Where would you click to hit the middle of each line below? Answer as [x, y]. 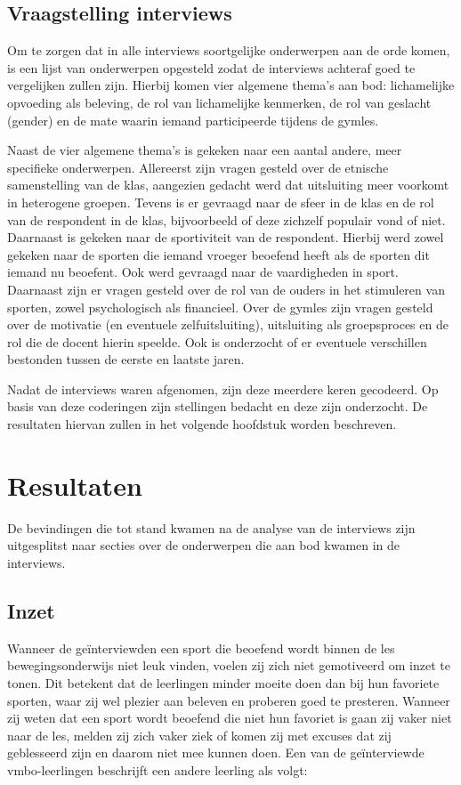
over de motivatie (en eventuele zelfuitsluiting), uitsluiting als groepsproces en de [228, 324]
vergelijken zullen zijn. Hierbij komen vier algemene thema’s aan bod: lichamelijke [231, 85]
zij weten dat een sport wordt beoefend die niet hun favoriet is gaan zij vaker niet [230, 718]
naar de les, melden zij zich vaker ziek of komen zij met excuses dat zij [199, 735]
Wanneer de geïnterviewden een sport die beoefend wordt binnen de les [201, 647]
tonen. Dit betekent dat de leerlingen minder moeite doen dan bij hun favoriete [223, 682]
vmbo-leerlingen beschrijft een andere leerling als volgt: [158, 769]
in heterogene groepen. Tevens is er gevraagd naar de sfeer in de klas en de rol [221, 202]
